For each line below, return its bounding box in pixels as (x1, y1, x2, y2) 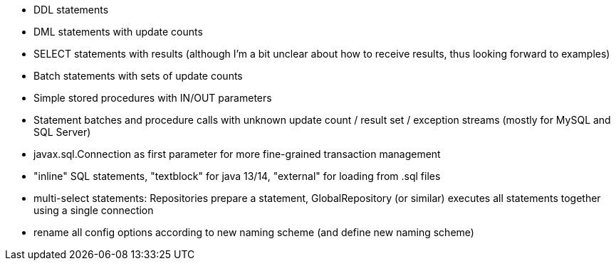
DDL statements (33, 4, 109, 16)
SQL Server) (33, 126, 91, 138)
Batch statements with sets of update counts (33, 70, 243, 82)
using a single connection (33, 204, 154, 216)
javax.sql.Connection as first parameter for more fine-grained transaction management (33, 148, 441, 160)
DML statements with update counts (33, 26, 203, 38)
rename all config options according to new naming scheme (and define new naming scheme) (33, 226, 474, 238)
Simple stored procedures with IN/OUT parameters (33, 92, 272, 104)
